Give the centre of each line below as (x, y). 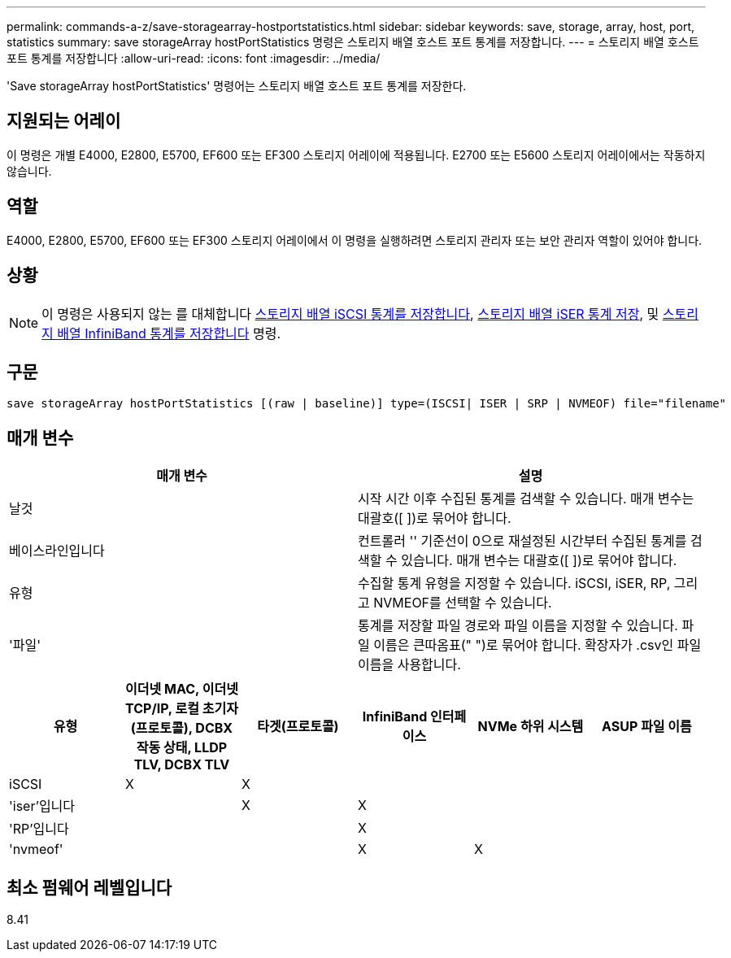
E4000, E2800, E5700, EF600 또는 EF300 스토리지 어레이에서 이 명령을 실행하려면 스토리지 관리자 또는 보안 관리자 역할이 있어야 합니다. (355, 240)
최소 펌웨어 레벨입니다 (89, 887)
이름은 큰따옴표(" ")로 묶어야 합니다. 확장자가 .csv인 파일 (537, 645)
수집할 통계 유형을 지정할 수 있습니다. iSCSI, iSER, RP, (514, 584)
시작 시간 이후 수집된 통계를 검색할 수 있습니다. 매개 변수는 (526, 499)
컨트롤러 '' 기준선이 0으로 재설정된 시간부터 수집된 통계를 (522, 541)
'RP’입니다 (39, 829)
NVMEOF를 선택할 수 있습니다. (463, 603)
